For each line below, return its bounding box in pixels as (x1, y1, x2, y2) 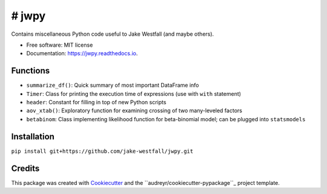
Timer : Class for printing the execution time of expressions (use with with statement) (26, 90, 242, 97)
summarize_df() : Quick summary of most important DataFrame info (26, 82, 199, 89)
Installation (11, 131, 54, 142)
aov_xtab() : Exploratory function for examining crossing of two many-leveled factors (26, 107, 242, 115)
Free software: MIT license (26, 41, 93, 48)
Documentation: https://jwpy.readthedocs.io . (26, 50, 138, 57)
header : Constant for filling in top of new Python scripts (26, 99, 167, 106)
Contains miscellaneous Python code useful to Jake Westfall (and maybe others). (11, 30, 214, 38)
